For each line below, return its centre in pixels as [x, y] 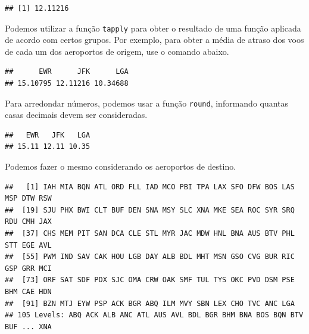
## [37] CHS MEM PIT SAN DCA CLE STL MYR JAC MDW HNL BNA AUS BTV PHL [150, 234]
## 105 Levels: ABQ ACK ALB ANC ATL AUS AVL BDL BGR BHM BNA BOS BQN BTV [154, 315]
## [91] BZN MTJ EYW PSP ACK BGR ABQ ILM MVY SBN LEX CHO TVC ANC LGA [150, 303]
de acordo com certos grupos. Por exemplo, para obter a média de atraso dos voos [154, 40]
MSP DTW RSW [28, 199]
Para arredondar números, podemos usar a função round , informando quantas [147, 103]
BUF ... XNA [28, 327]
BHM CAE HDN [28, 292]
